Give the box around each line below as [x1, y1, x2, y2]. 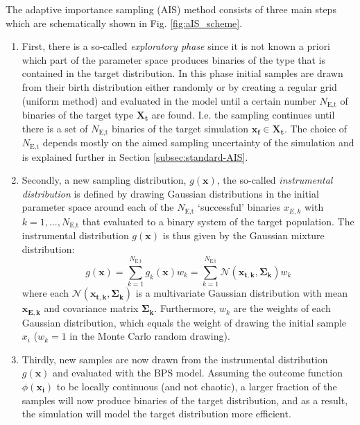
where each [22, 286, 69, 300]
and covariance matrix [44, 301, 139, 315]
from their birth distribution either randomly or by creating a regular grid [22, 79, 337, 94]
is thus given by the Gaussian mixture [162, 228, 325, 243]
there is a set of [22, 121, 88, 135]
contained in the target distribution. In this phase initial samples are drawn [22, 66, 343, 80]
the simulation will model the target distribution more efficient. [22, 406, 291, 421]
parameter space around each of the [22, 200, 174, 214]
